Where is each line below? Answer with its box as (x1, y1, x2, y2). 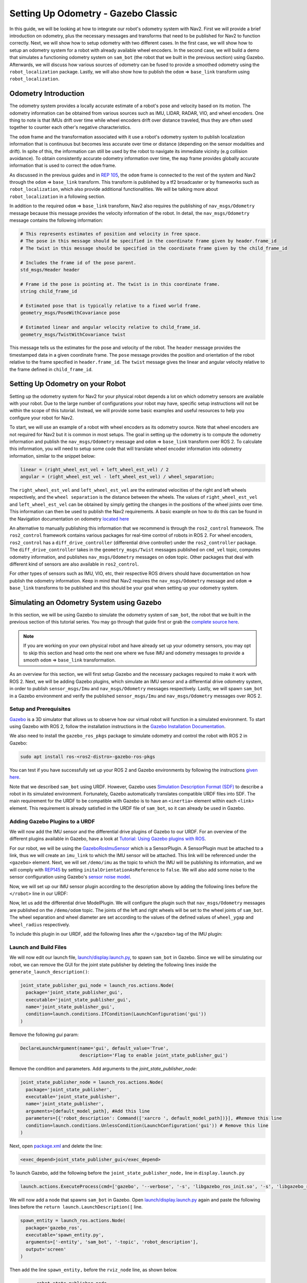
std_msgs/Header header (20, 267, 80, 273)
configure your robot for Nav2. (9, 415, 74, 421)
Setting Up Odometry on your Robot (9, 380, 126, 388)
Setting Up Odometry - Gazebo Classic (9, 8, 178, 19)
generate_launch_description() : (9, 968, 90, 975)
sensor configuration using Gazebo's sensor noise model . (9, 874, 131, 880)
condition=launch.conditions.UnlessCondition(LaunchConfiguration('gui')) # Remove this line (26, 1122, 269, 1129)
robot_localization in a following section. (9, 193, 106, 200)
